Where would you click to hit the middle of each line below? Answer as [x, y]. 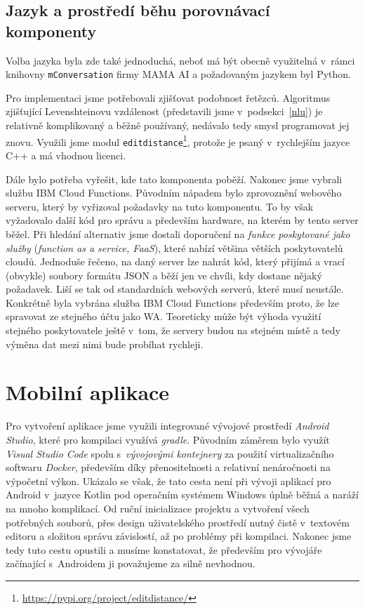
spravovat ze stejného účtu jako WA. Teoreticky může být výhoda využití [164, 316]
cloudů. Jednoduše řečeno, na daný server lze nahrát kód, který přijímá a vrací [175, 261]
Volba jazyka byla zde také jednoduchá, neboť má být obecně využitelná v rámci [180, 60]
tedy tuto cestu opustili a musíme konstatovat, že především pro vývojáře [164, 549]
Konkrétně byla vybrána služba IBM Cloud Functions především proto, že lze [173, 302]
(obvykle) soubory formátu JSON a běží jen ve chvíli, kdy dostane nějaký [164, 275]
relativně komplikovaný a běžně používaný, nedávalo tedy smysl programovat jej [178, 125]
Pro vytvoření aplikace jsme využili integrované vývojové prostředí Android [167, 426]
